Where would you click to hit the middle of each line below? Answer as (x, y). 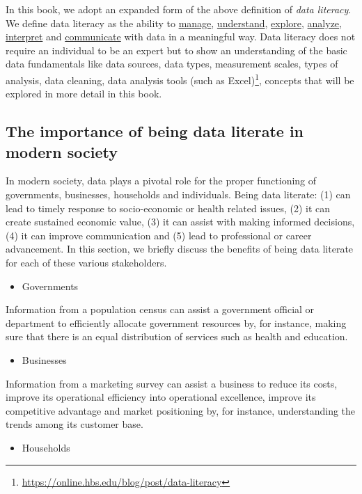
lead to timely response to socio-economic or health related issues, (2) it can (168, 208)
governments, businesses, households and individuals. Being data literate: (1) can (178, 194)
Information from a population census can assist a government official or (160, 309)
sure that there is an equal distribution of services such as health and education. (177, 336)
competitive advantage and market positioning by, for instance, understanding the (181, 410)
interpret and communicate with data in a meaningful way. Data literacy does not (181, 37)
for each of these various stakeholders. (86, 262)
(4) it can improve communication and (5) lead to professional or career (159, 235)
